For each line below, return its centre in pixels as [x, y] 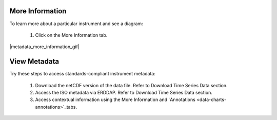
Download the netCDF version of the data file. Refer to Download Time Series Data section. [131, 85]
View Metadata [34, 62]
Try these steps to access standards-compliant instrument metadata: [83, 74]
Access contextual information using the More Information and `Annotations [115, 99]
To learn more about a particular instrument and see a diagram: [76, 24]
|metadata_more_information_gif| [44, 47]
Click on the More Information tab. [71, 35]
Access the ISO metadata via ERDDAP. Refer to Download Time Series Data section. [124, 92]
